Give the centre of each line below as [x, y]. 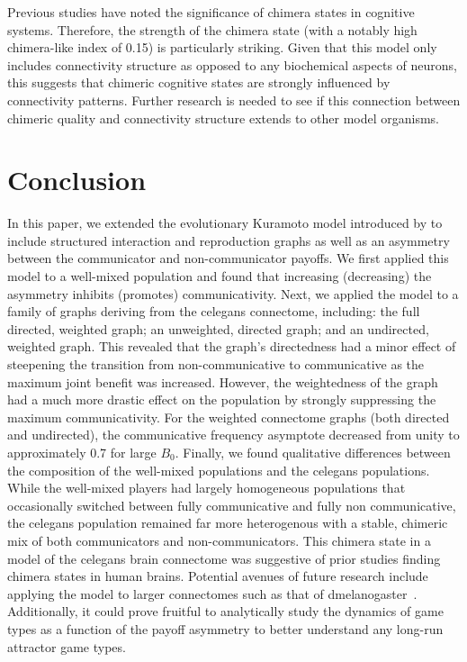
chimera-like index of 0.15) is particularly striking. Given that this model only [222, 47]
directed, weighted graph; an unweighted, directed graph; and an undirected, [218, 328]
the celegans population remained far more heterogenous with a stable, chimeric [228, 523]
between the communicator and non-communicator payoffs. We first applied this [228, 258]
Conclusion [77, 180]
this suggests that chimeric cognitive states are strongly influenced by [199, 82]
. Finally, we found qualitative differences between [313, 452]
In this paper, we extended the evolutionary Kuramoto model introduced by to [225, 223]
